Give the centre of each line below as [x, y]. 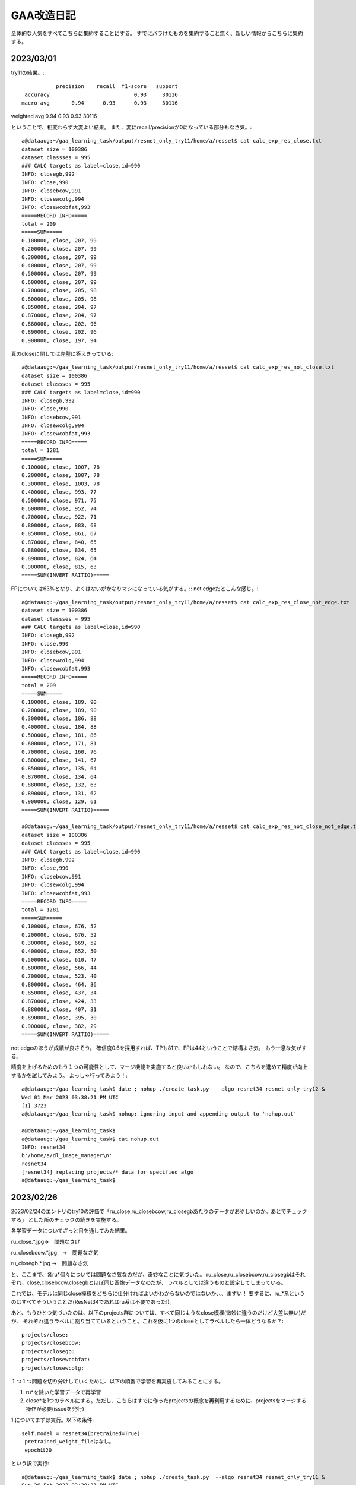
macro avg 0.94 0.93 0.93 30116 [100, 103]
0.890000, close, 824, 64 [59, 559]
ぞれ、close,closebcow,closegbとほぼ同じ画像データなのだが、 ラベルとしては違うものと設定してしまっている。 [149, 1282]
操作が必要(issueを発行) [55, 1409]
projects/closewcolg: [53, 1368]
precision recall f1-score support [117, 86]
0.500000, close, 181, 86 [59, 735]
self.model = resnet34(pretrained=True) [81, 1433]
